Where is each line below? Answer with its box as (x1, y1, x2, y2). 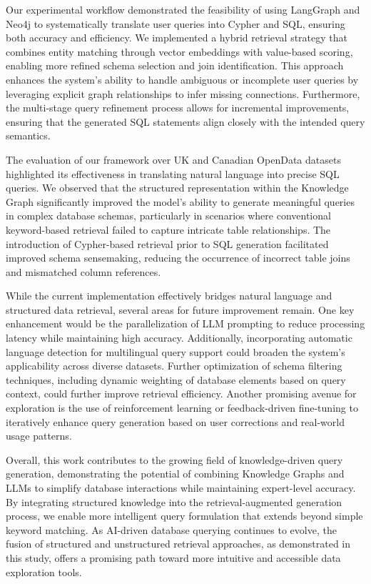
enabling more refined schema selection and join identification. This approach (6, 58, 344, 73)
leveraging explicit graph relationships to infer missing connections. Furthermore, (6, 86, 360, 101)
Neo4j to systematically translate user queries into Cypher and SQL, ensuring (6, 16, 345, 31)
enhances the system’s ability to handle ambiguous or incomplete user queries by (6, 71, 359, 86)
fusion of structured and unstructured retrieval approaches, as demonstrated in (6, 536, 351, 551)
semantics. (6, 128, 51, 143)
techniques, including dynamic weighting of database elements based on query (6, 372, 346, 387)
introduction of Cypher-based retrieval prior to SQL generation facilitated (6, 236, 329, 251)
